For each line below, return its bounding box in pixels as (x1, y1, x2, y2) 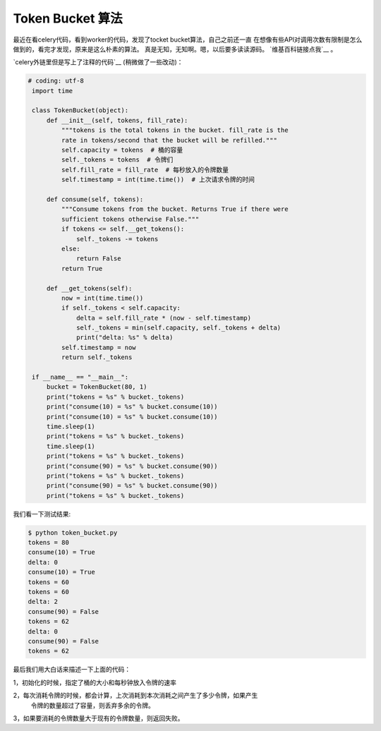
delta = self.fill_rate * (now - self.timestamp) (76, 314, 252, 322)
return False (76, 255, 121, 262)
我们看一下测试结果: (13, 509, 71, 518)
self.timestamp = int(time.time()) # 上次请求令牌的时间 (61, 176, 255, 183)
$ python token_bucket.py (28, 528, 118, 536)
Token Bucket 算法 (13, 11, 123, 26)
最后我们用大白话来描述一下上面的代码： (13, 665, 131, 674)
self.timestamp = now (61, 343, 137, 351)
